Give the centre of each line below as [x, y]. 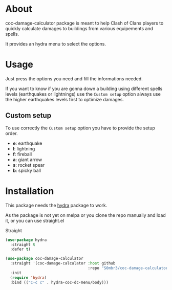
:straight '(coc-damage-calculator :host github [63, 263]
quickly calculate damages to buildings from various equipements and [79, 28]
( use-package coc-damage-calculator [44, 259]
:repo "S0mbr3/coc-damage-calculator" [129, 268]
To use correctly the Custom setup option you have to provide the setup [80, 128]
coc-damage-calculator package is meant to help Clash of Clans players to [84, 23]
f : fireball [22, 154]
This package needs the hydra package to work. [56, 205]
